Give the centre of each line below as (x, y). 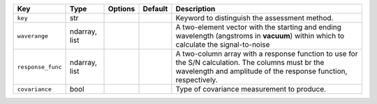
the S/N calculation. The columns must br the (250, 62)
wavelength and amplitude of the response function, (261, 71)
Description (195, 9)
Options (121, 9)
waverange (33, 36)
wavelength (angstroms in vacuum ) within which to (260, 36)
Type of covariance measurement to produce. (251, 89)
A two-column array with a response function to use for (267, 54)
